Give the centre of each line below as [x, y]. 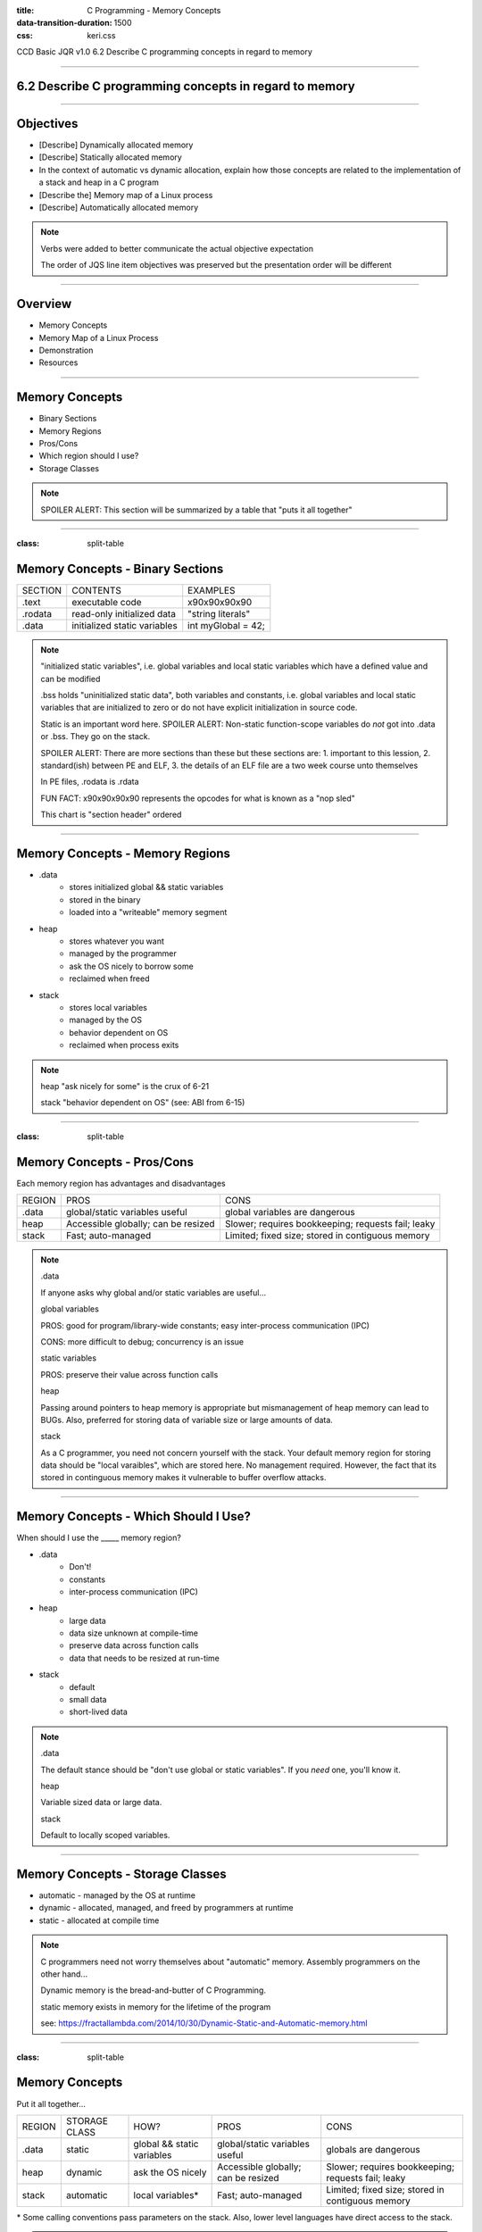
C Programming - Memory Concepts [154, 10]
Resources [58, 362]
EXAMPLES [212, 590]
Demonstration [66, 350]
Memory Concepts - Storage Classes [121, 1874]
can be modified [71, 679]
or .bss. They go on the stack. [96, 737]
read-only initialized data [124, 613]
